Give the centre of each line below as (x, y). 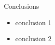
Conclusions (21, 6)
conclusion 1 (33, 22)
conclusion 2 (33, 38)
